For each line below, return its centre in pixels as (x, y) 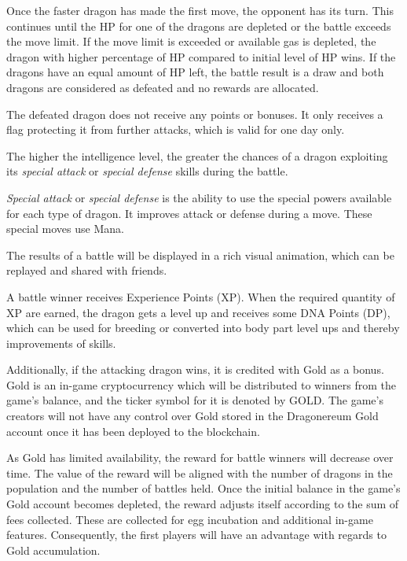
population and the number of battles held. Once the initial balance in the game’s (203, 488)
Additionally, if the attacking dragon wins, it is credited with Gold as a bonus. (195, 369)
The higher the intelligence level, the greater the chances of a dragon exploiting (197, 155)
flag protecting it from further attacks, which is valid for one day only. (176, 129)
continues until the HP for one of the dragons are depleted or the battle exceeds (199, 26)
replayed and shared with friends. (87, 270)
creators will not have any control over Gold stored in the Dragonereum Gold (192, 416)
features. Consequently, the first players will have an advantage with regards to (196, 535)
